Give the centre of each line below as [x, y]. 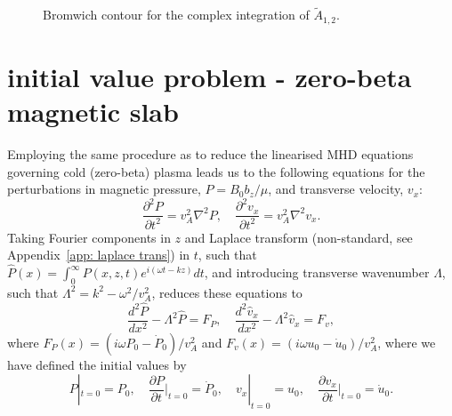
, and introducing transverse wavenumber [317, 272]
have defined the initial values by [97, 364]
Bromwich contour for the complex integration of [176, 15]
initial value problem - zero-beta [210, 76]
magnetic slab [93, 112]
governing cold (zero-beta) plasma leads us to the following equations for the [216, 171]
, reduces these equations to [227, 292]
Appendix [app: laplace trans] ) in [99, 255]
